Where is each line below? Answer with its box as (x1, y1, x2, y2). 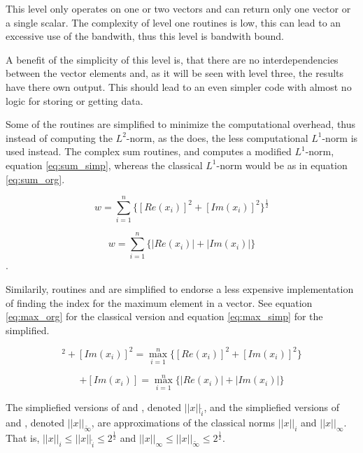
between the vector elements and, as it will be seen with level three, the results (6, 66, 344, 80)
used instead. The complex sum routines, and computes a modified (6, 144, 292, 159)
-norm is (322, 130, 358, 145)
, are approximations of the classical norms (91, 415, 275, 430)
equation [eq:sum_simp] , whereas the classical (6, 157, 203, 172)
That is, (6, 431, 40, 445)
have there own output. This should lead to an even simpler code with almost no (6, 79, 352, 94)
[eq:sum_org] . (6, 171, 65, 186)
